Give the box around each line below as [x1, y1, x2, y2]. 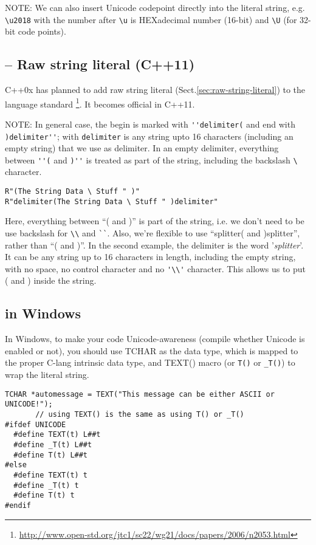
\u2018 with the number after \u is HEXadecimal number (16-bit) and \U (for [5, 13, 297, 26]
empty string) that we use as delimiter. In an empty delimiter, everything [5, 142, 279, 154]
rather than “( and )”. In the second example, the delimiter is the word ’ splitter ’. [5, 238, 304, 251]
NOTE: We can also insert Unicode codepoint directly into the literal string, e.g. [5, 1, 305, 13]
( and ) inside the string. [5, 274, 97, 287]
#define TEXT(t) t [13, 470, 88, 479]
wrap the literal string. [5, 368, 89, 381]
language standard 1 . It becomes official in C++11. [5, 95, 195, 110]
